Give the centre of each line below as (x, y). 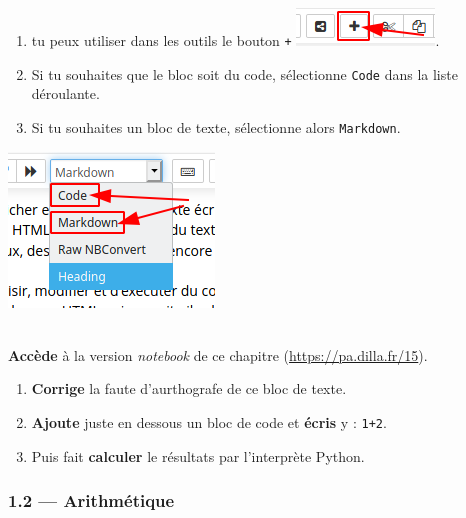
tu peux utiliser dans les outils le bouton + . (235, 40)
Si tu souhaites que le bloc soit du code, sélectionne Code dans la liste (244, 73)
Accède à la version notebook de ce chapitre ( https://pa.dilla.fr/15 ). (218, 354)
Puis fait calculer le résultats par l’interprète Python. (198, 455)
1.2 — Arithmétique (91, 500)
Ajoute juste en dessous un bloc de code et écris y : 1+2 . (209, 421)
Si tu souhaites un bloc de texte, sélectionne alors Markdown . (216, 126)
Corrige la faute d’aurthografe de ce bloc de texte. (189, 388)
